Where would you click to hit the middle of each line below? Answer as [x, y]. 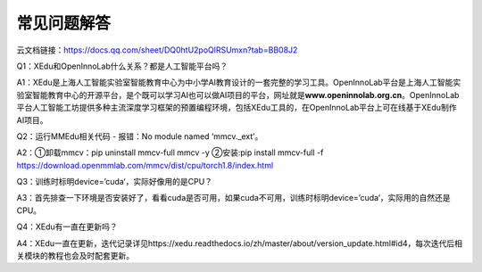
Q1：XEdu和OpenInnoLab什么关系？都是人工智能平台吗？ [122, 66]
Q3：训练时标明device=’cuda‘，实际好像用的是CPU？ [115, 182]
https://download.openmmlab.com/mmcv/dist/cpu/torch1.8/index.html [145, 165]
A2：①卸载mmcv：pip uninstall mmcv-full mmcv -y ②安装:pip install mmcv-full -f [170, 152]
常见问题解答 [64, 23]
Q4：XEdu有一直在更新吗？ [67, 227]
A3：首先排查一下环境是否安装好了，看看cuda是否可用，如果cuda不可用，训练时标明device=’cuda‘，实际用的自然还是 [233, 198]
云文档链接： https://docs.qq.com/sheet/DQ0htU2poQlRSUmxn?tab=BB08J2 [157, 50]
